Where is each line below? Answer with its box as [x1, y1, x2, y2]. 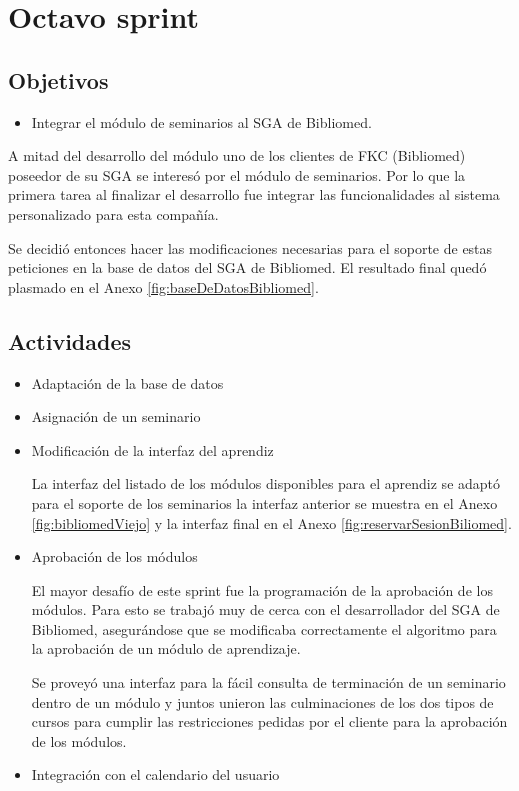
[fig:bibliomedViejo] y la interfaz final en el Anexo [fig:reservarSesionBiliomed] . [31, 512, 512, 533]
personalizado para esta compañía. [8, 203, 219, 224]
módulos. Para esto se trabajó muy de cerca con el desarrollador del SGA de [31, 599, 500, 620]
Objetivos [8, 64, 109, 95]
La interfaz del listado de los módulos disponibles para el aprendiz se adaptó [31, 473, 501, 494]
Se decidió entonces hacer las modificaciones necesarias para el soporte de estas [8, 237, 493, 258]
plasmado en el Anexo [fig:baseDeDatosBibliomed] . [8, 276, 319, 297]
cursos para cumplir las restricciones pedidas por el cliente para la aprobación [31, 711, 508, 732]
